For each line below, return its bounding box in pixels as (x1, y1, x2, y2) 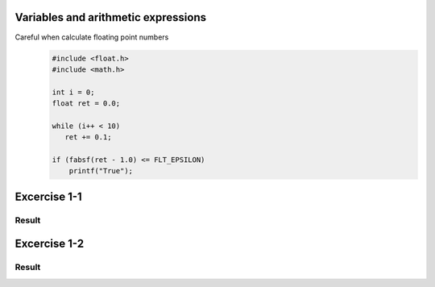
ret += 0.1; (64, 133, 112, 142)
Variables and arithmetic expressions (14, 10, 207, 24)
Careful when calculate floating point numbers (14, 32, 169, 42)
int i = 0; (52, 87, 95, 97)
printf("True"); (68, 166, 133, 176)
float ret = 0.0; (52, 99, 121, 108)
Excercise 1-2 (14, 237, 85, 251)
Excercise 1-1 (14, 189, 82, 203)
